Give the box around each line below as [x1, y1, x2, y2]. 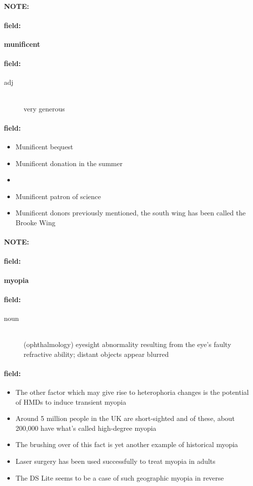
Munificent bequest [15, 141, 73, 151]
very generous [24, 103, 65, 113]
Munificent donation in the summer [15, 158, 123, 168]
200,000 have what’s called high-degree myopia [15, 422, 157, 433]
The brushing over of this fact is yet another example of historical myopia [15, 439, 238, 450]
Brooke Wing [15, 217, 56, 227]
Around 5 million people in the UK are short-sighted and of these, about [15, 413, 235, 423]
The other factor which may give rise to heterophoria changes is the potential [15, 387, 249, 397]
